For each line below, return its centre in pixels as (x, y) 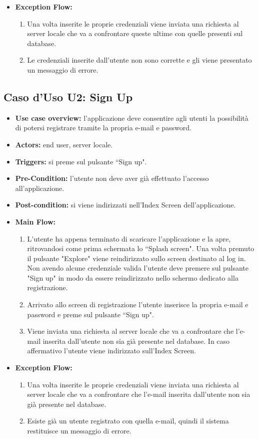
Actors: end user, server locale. (64, 144)
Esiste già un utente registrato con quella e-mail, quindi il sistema (128, 421)
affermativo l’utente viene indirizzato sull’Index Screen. (111, 351)
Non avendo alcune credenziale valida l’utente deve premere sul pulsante (138, 268)
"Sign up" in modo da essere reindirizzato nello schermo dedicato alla (133, 277)
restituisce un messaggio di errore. (79, 431)
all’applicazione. (40, 188)
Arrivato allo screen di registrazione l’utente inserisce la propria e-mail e (138, 304)
